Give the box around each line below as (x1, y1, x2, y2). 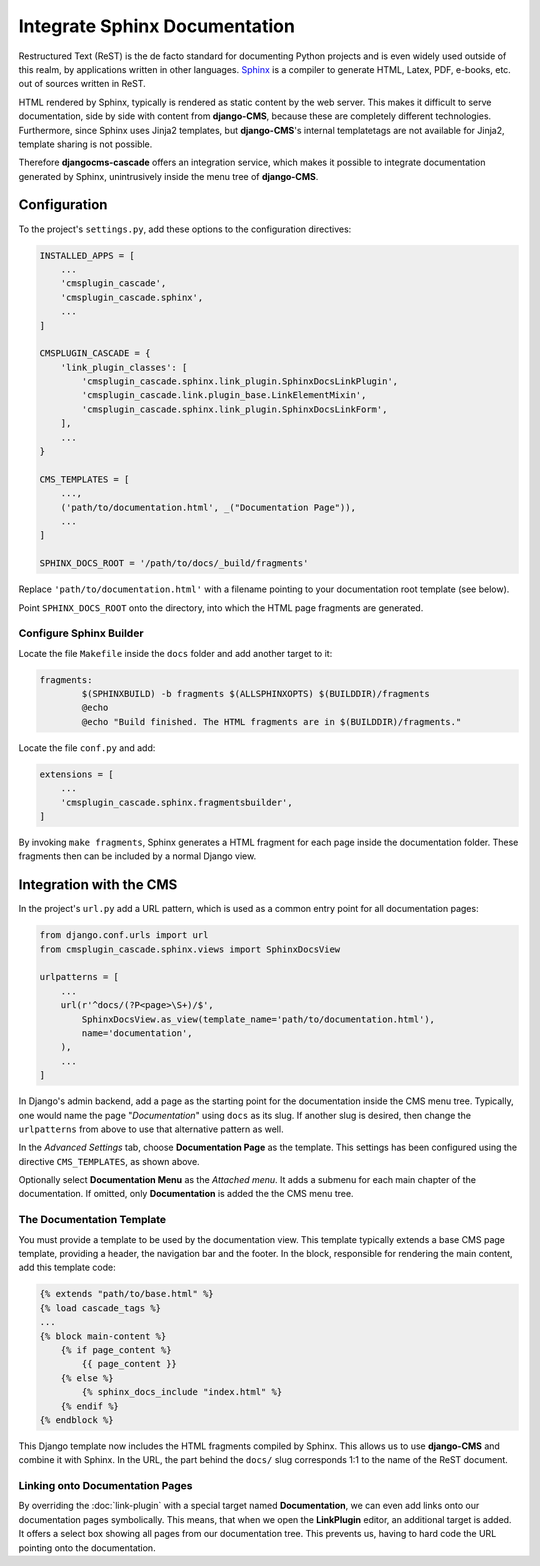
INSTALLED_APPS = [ (39, 250, 135, 261)
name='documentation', (81, 1027, 194, 1039)
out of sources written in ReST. (18, 78, 147, 90)
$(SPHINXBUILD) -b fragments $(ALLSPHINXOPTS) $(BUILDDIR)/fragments (81, 688, 430, 700)
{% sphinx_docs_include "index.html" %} (81, 1386, 283, 1398)
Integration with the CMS (18, 876, 178, 894)
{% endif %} (60, 1400, 120, 1412)
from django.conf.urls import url (39, 930, 209, 941)
